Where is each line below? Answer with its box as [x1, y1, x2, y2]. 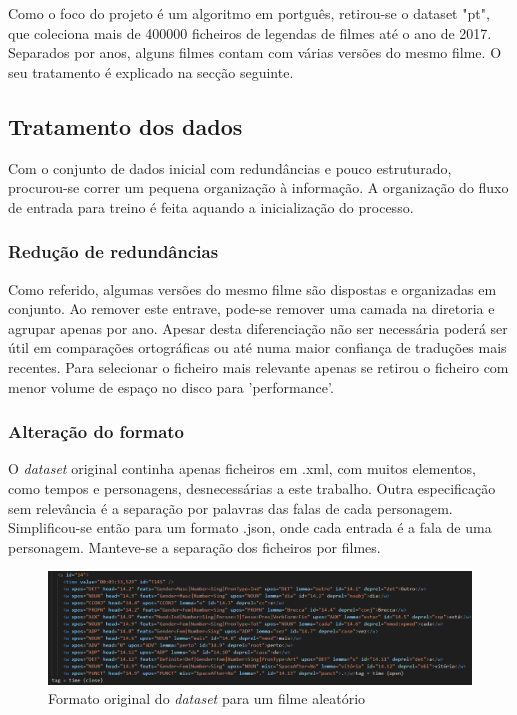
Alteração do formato [8, 419, 185, 444]
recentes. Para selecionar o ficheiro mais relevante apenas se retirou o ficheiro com [8, 356, 509, 377]
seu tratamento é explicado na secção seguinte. [8, 61, 294, 82]
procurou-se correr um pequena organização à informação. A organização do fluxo [8, 177, 509, 198]
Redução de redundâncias [8, 239, 219, 264]
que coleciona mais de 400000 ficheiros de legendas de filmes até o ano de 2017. [8, 22, 492, 43]
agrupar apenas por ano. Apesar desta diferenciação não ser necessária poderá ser [8, 317, 508, 338]
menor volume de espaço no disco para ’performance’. [8, 376, 334, 397]
